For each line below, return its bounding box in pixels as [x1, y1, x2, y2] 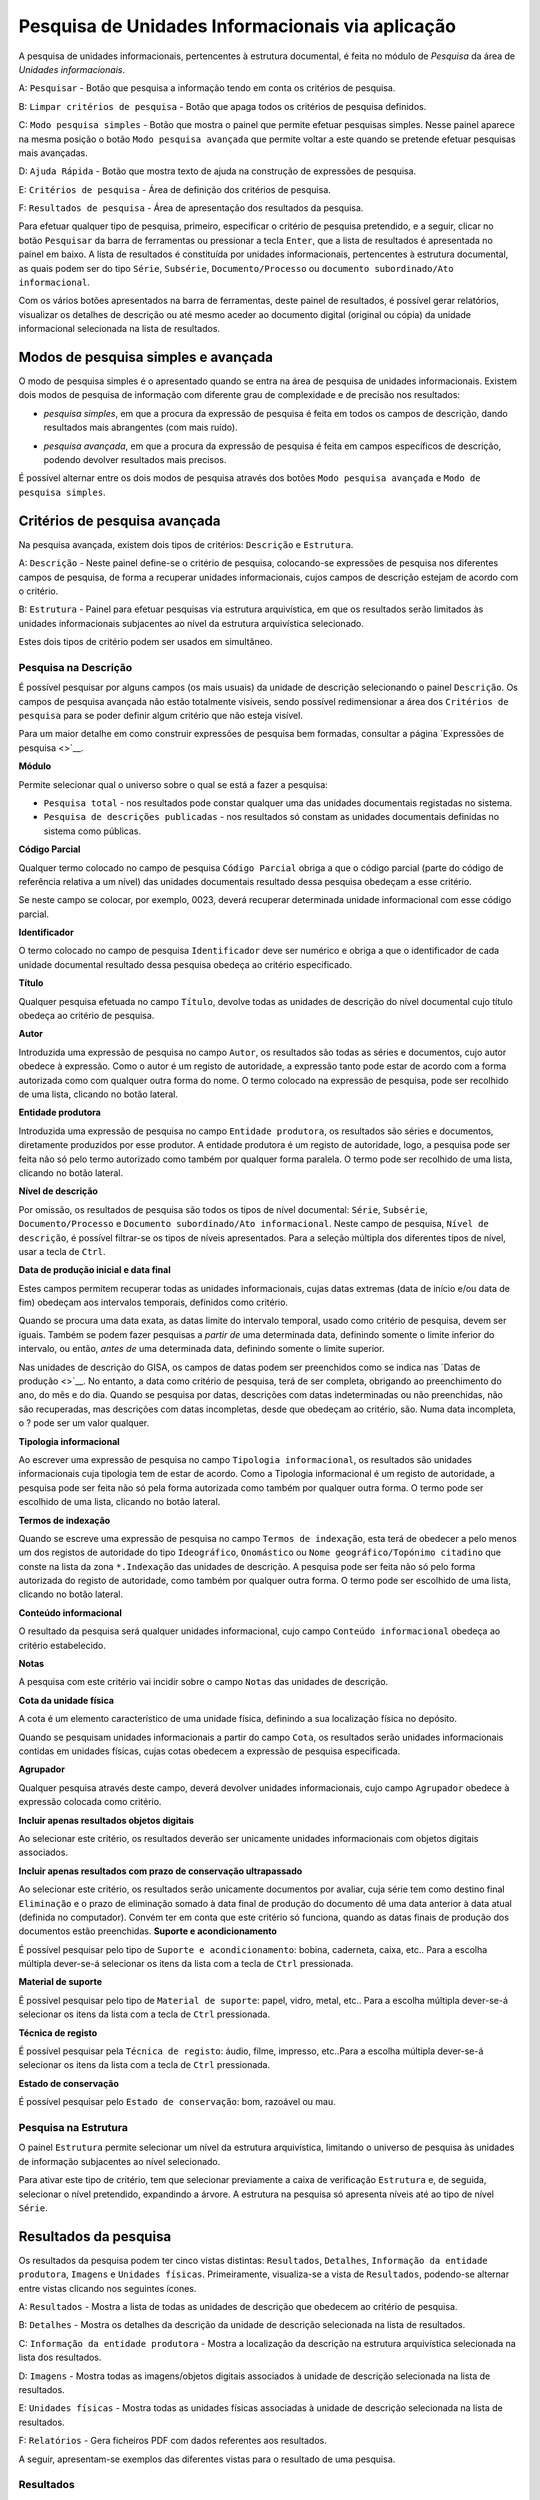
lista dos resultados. [18, 2351, 102, 2364]
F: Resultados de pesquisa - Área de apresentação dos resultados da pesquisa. [18, 202, 364, 214]
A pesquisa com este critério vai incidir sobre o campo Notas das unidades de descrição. [18, 1676, 389, 1688]
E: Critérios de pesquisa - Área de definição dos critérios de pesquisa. [18, 183, 332, 195]
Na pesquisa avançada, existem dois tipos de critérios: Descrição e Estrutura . [18, 538, 354, 550]
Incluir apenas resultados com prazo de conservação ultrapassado [18, 1865, 303, 1877]
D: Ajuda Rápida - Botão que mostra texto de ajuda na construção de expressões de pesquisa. [18, 165, 417, 177]
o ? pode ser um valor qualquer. [18, 1417, 150, 1429]
